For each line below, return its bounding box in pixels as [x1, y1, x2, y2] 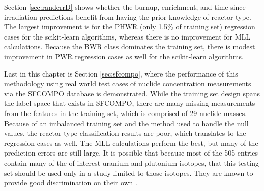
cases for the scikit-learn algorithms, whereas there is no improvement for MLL [4, 31, 251, 42]
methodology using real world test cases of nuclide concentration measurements [4, 78, 251, 89]
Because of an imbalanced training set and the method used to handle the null [4, 118, 249, 128]
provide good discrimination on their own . [4, 177, 137, 188]
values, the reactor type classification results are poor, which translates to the [4, 128, 246, 138]
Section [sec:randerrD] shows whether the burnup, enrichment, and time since [4, 2, 246, 12]
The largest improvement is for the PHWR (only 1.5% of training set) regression [4, 21, 255, 32]
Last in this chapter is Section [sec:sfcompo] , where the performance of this [4, 68, 238, 79]
